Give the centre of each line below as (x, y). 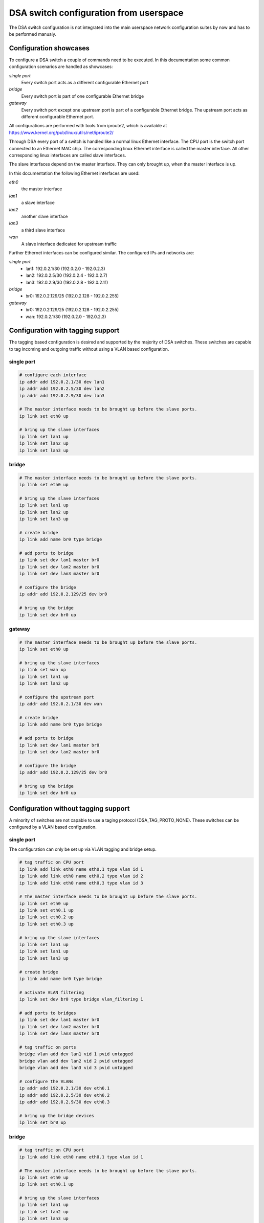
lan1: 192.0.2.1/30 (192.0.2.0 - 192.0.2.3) (65, 269)
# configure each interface (53, 375)
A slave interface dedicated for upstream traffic (69, 244)
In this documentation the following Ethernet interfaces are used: (74, 173)
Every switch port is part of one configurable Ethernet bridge (83, 96)
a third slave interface (43, 230)
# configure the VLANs (46, 1081)
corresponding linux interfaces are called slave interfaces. (68, 155)
